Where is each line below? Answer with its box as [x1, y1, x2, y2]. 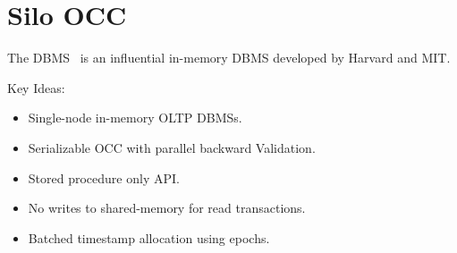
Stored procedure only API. [28, 168, 180, 187]
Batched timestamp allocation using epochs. [28, 228, 270, 247]
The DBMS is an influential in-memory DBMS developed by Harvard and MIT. [7, 48, 451, 67]
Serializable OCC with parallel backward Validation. [28, 138, 316, 156]
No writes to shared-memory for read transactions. [28, 198, 306, 217]
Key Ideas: [7, 78, 65, 97]
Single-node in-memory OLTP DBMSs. [28, 108, 242, 127]
